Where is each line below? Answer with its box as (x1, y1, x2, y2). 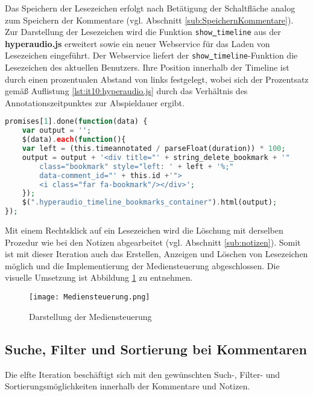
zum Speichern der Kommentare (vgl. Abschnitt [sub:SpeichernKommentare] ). (5, 13, 294, 26)
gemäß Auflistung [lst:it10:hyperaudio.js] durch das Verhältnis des (5, 85, 248, 97)
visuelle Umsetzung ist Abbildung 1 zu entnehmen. (5, 271, 193, 284)
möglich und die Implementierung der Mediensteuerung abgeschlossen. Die (5, 259, 280, 272)
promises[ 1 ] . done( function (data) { (5, 117, 148, 126)
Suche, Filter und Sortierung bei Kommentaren (5, 339, 307, 358)
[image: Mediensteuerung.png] (29, 293, 150, 302)
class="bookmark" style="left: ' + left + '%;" (39, 162, 234, 171)
